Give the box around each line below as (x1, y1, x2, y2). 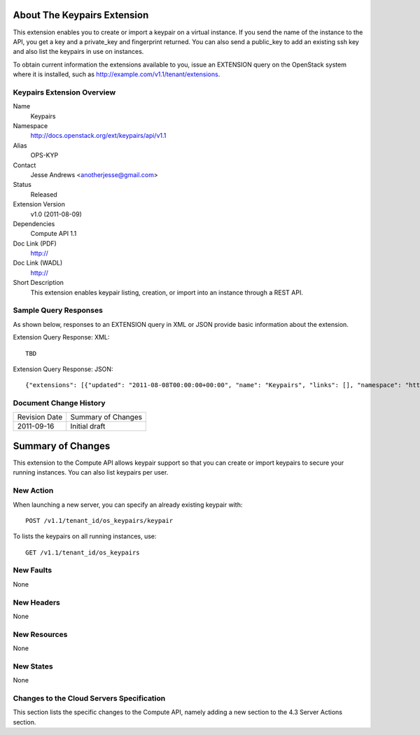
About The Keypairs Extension (13, 9, 149, 21)
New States (13, 661, 53, 671)
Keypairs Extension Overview (13, 87, 116, 97)
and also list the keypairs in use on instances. (13, 48, 144, 56)
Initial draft (70, 421, 106, 431)
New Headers (13, 597, 61, 607)
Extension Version (13, 200, 66, 209)
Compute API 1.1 (30, 230, 77, 238)
